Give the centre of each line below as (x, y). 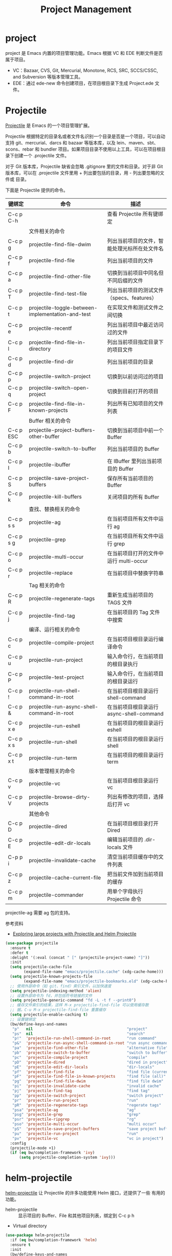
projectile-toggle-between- (63, 307)
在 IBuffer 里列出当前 (132, 461)
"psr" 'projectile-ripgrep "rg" (74, 1119)
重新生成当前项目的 (130, 595)
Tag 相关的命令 (47, 585)
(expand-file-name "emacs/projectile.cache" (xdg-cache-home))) (94, 972)
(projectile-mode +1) (33, 1148)
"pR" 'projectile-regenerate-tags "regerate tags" (87, 1105)
